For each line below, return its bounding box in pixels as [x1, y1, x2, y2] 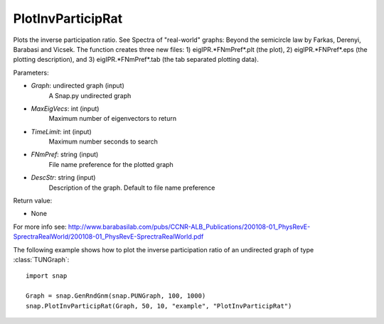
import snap [26, 272, 68, 280]
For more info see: [13, 222, 67, 231]
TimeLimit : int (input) [31, 127, 92, 136]
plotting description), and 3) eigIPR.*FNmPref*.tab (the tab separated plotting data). [13, 55, 259, 64]
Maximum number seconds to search [48, 137, 158, 146]
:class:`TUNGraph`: [13, 255, 70, 264]
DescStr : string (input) [31, 173, 96, 182]
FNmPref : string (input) [31, 150, 99, 159]
